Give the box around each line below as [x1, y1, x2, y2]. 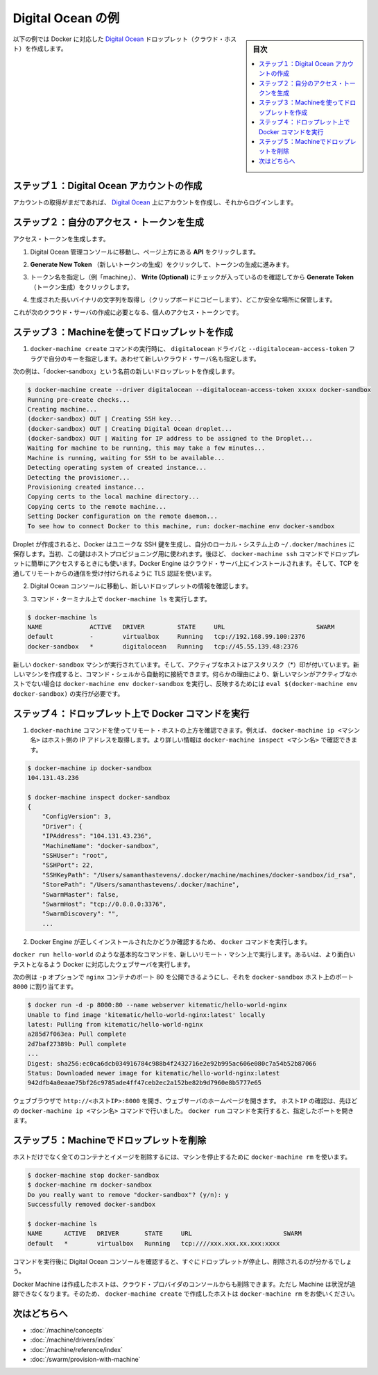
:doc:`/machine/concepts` [30, 1326, 104, 1334]
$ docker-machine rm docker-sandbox [27, 1181, 153, 1189]
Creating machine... [27, 405, 97, 413]
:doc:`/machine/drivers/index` [30, 1335, 115, 1344]
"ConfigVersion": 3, [42, 813, 112, 820]
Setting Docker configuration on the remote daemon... [27, 512, 218, 521]
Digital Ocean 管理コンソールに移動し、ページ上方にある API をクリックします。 [30, 247, 260, 256]
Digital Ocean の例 [12, 10, 120, 26]
